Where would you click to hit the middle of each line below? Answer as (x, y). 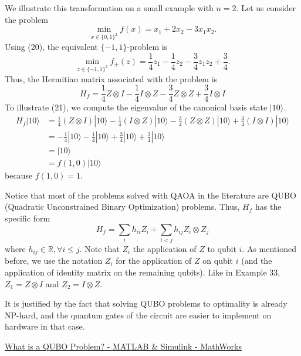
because (19, 175)
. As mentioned (269, 248)
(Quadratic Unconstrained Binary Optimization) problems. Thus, (122, 206)
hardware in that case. (45, 326)
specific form (28, 218)
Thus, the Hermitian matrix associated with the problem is (111, 78)
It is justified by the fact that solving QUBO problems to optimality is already (146, 303)
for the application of (154, 261)
